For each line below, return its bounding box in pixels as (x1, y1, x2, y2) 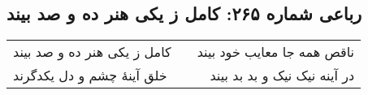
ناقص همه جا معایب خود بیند (197, 42, 355, 62)
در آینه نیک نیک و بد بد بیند (210, 66, 355, 85)
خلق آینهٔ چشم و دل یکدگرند (13, 66, 167, 85)
